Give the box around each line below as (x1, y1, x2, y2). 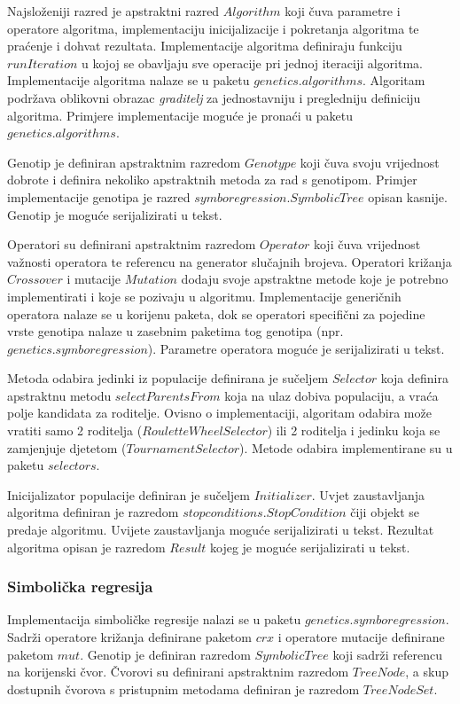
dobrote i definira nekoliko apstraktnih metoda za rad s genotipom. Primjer (7, 170, 417, 189)
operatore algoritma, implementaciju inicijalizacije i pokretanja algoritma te (7, 19, 419, 37)
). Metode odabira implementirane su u (239, 438, 453, 457)
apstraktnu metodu (7, 386, 112, 404)
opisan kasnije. (368, 187, 448, 206)
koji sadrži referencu (332, 645, 442, 663)
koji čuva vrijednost (313, 235, 421, 254)
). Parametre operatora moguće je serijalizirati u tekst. (147, 339, 445, 357)
